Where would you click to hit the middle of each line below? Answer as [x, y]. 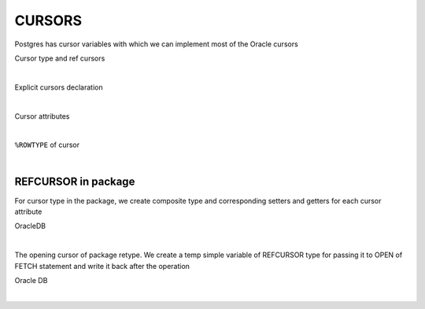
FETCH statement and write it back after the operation [102, 266]
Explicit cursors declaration [59, 87]
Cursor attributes [42, 116]
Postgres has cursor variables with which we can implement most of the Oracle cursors [156, 44]
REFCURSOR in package [75, 182]
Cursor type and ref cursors [60, 58]
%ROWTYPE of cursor [47, 145]
